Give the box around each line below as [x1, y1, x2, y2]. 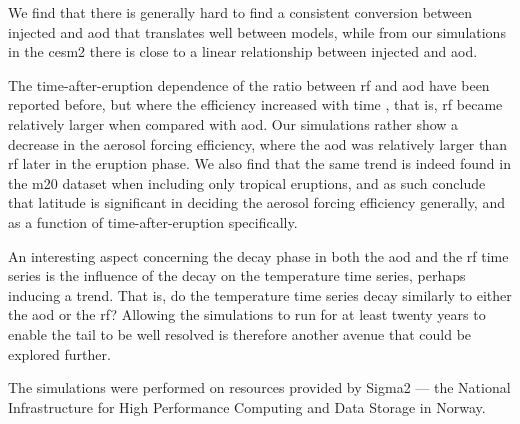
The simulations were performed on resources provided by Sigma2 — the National [8, 377, 511, 398]
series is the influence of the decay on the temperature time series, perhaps [8, 265, 466, 286]
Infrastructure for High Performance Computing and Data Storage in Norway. [8, 396, 486, 417]
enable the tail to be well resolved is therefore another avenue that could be [8, 323, 472, 344]
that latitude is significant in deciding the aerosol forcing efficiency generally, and [8, 192, 505, 213]
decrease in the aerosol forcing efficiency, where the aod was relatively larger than [8, 133, 508, 154]
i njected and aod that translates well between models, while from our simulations [8, 21, 506, 42]
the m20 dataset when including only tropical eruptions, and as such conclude [8, 172, 486, 193]
